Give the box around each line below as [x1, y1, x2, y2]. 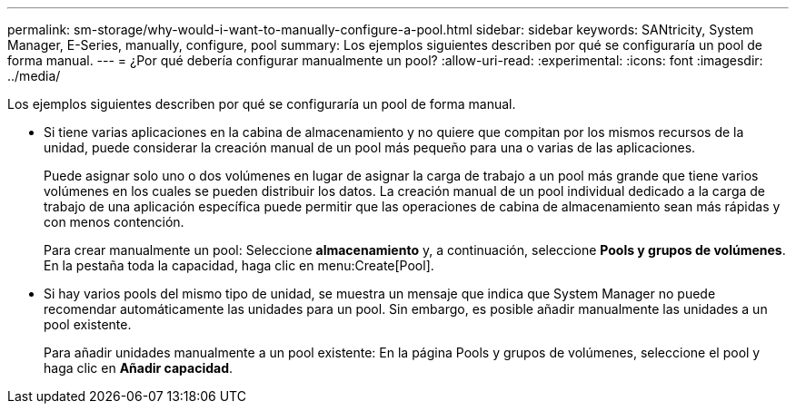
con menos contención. [44, 214, 184, 230]
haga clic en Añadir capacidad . [44, 360, 234, 376]
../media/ [7, 68, 61, 83]
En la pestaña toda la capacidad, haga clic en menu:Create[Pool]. [44, 258, 434, 273]
